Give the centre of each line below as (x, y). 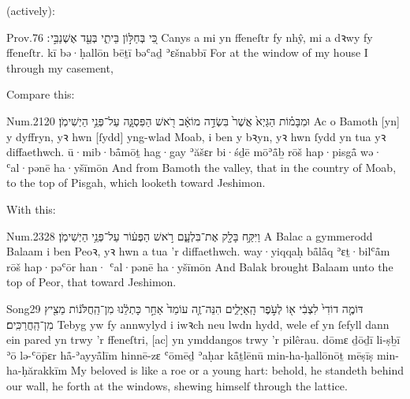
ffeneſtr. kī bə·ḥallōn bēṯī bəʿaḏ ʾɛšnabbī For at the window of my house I (187, 52)
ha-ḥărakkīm (37, 370)
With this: (31, 209)
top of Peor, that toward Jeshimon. (91, 282)
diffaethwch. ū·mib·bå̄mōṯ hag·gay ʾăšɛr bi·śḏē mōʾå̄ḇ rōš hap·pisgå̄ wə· (194, 152)
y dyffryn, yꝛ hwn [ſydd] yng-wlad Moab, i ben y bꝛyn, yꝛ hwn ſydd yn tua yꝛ (196, 136)
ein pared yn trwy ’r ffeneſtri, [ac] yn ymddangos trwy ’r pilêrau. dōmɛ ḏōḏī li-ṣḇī (203, 339)
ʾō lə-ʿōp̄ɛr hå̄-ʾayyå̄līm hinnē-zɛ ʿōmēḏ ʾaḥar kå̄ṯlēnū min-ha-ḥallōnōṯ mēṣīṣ (190, 354)
